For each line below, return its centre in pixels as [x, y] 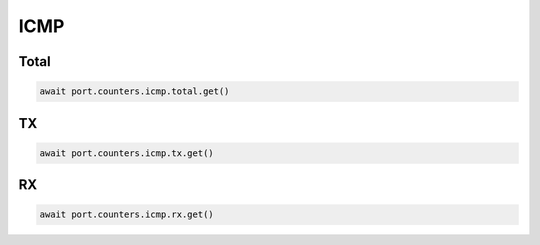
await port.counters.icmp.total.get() [134, 91]
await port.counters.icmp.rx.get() [126, 214]
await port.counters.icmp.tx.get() [126, 153]
